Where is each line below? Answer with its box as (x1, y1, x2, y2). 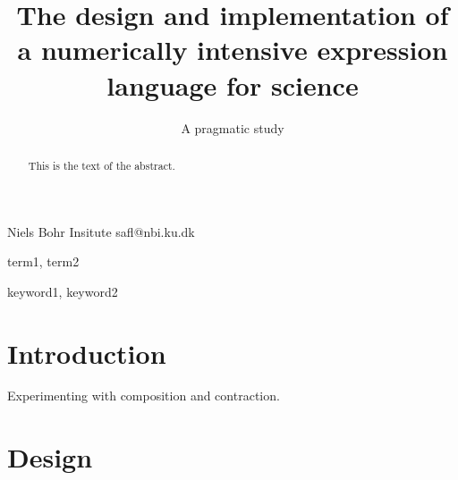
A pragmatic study (181, 118, 284, 137)
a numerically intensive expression (17, 31, 448, 68)
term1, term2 (7, 252, 80, 271)
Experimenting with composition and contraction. (7, 386, 280, 405)
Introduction (7, 334, 166, 371)
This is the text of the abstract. (28, 157, 175, 173)
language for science (106, 66, 359, 103)
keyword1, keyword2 (7, 282, 118, 300)
